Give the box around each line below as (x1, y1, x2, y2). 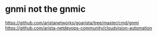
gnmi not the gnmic (5, 3, 86, 15)
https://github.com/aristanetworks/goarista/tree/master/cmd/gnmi (5, 20, 139, 26)
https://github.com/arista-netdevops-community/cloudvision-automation (5, 25, 153, 31)
